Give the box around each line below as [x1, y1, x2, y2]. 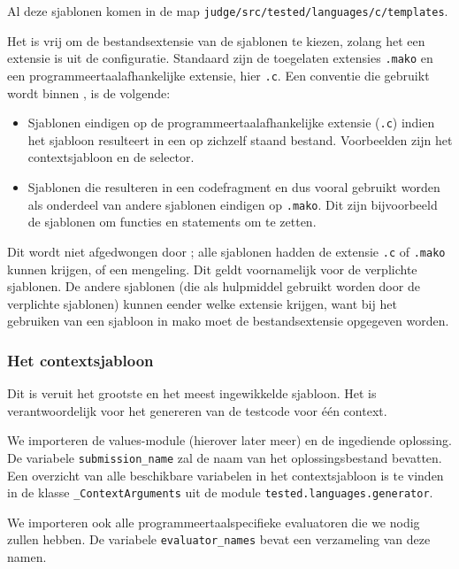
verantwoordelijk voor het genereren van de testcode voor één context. [7, 401, 387, 419]
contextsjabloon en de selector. [27, 148, 195, 166]
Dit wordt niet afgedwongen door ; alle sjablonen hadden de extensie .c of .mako [7, 242, 446, 260]
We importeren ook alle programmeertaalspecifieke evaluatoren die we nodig [7, 512, 420, 531]
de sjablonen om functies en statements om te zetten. [27, 212, 317, 231]
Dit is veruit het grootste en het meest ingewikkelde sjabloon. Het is [7, 384, 377, 403]
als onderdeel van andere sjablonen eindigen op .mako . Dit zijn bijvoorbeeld [27, 195, 438, 213]
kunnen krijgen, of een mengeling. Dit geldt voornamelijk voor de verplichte [7, 259, 417, 278]
